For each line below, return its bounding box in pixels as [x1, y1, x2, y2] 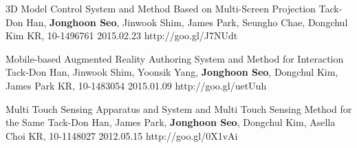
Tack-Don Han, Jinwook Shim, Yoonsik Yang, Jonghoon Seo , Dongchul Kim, [6, 65, 338, 79]
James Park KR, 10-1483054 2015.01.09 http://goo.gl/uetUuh [6, 78, 267, 92]
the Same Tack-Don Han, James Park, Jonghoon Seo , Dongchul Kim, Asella [6, 115, 336, 129]
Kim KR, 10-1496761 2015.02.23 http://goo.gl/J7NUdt [6, 28, 238, 43]
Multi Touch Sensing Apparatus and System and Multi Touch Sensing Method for [6, 101, 352, 116]
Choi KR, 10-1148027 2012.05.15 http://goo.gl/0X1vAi [6, 128, 238, 142]
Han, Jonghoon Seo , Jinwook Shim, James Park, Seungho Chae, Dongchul [26, 14, 348, 29]
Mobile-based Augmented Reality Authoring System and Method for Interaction [6, 51, 344, 65]
